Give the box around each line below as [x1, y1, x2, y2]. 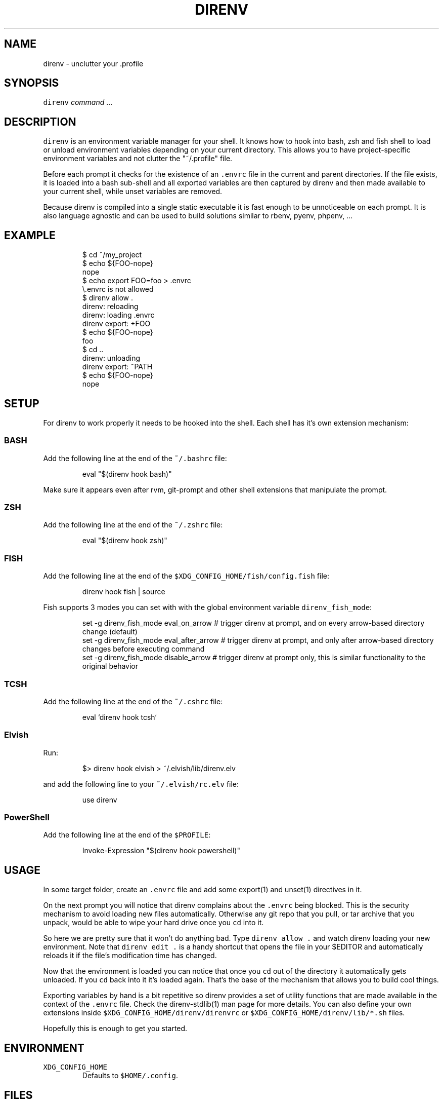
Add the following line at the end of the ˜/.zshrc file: [43, 520, 223, 529]
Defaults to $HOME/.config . [82, 1071, 178, 1080]
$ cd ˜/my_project [82, 250, 142, 259]
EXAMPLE [4, 229, 56, 242]
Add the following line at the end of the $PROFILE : [43, 830, 211, 840]
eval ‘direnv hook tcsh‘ [82, 712, 157, 721]
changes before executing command [82, 644, 205, 654]
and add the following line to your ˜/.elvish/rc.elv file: [43, 779, 239, 788]
